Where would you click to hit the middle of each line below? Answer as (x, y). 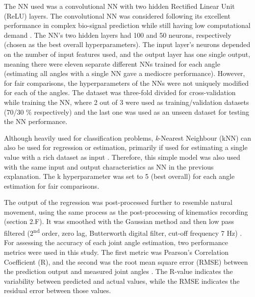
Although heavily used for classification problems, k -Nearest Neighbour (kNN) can (128, 137)
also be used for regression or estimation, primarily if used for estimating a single (126, 147)
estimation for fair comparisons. (52, 186)
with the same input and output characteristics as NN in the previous (109, 166)
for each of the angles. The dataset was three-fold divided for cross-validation (120, 92)
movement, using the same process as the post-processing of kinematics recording (126, 211)
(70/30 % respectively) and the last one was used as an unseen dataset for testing (127, 111)
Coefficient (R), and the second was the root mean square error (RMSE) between (126, 261)
